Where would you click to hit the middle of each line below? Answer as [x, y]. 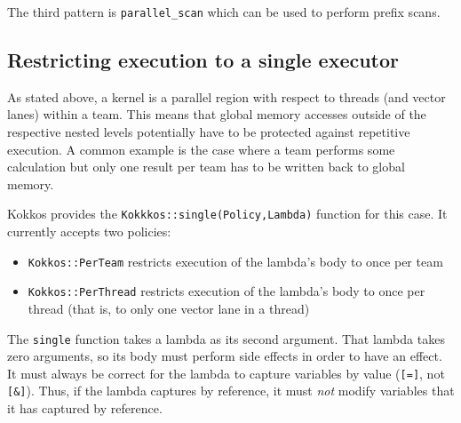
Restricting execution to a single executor [203, 60]
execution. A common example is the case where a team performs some [201, 149]
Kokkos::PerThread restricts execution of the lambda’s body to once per [227, 291]
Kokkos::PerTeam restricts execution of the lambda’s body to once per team [235, 261]
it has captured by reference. [85, 408]
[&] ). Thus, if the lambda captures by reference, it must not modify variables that [231, 391]
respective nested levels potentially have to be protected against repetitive [209, 132]
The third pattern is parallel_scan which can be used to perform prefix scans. [224, 12]
